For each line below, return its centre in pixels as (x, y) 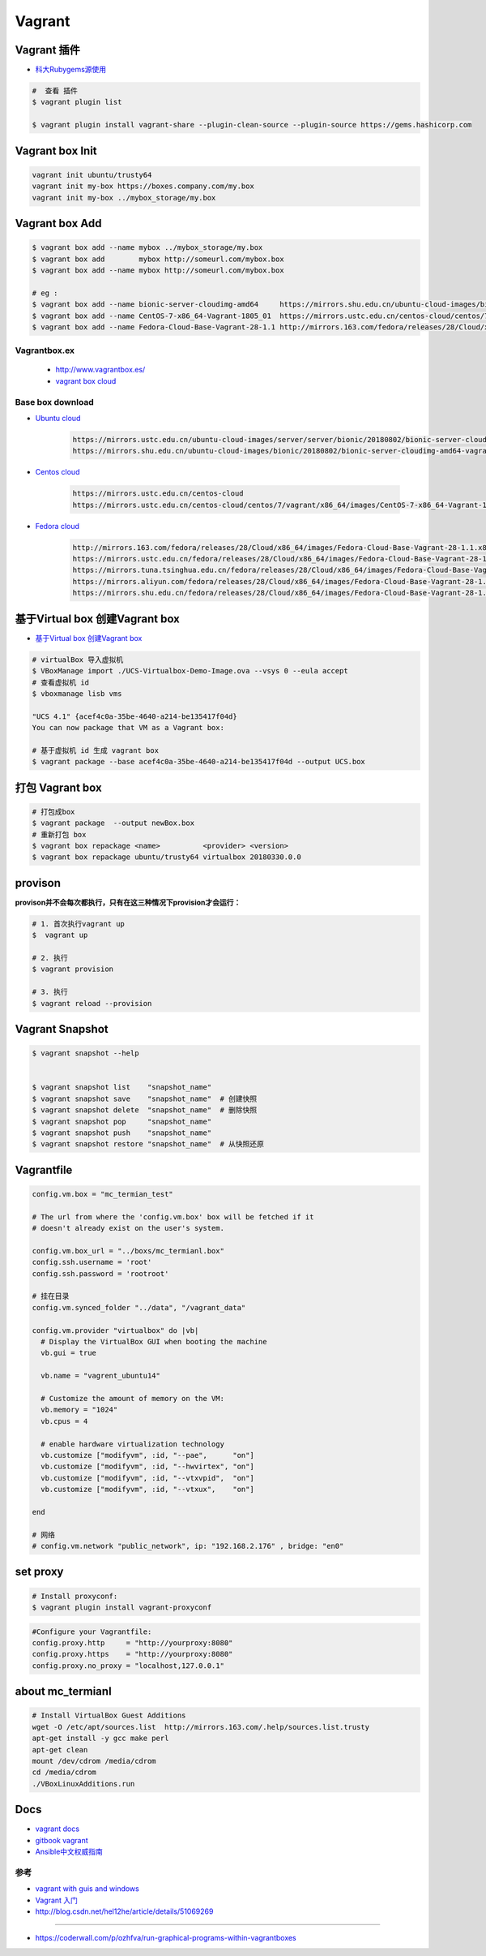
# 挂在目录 (51, 1296)
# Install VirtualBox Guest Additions (109, 1715)
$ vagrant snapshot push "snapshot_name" (122, 1133)
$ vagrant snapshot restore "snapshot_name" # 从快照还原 (148, 1144)
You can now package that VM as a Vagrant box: (128, 728)
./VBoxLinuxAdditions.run (83, 1784)
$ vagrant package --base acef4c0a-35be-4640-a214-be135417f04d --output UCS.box (199, 762)
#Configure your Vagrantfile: (92, 1631)
